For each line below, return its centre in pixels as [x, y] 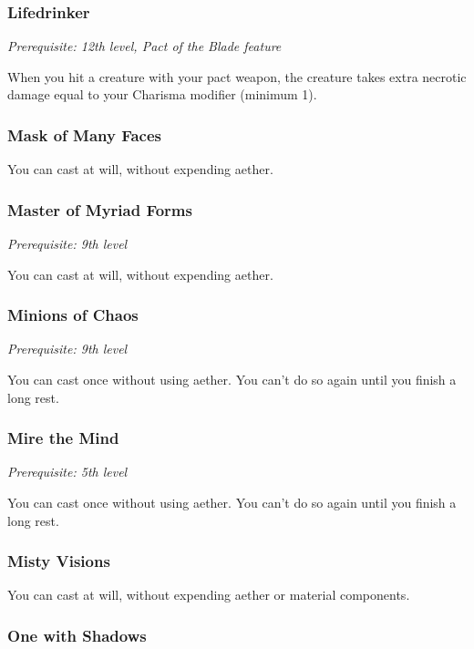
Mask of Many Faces [85, 134]
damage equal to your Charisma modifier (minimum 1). [162, 94]
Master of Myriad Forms [100, 209]
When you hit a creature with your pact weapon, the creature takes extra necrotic [237, 76]
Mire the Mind [63, 438]
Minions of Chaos [73, 315]
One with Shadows [77, 635]
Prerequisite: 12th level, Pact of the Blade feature [144, 46]
